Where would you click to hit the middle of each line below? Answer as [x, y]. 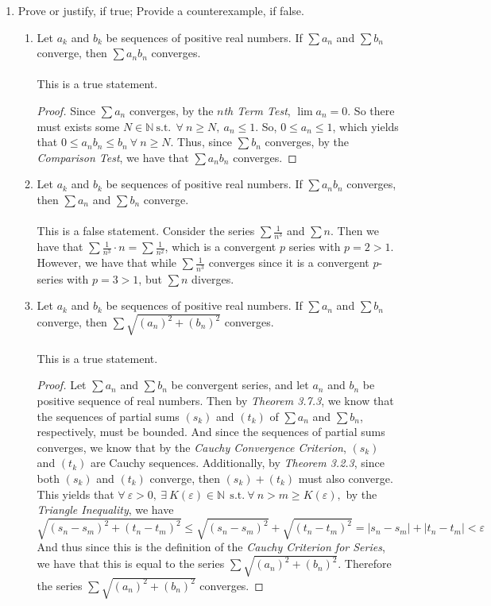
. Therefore [365, 564]
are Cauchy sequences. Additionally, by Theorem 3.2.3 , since [237, 463]
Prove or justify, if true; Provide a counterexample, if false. [161, 10]
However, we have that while [106, 262]
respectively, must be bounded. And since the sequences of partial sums [211, 432]
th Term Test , [257, 110]
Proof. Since [66, 110]
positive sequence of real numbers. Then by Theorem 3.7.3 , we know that [215, 401]
